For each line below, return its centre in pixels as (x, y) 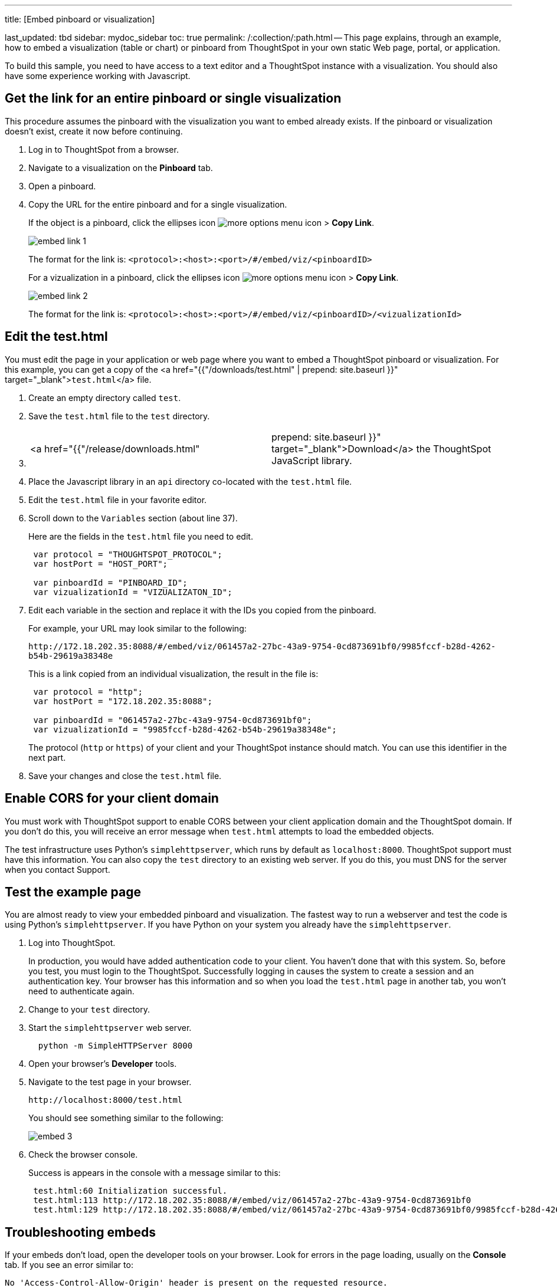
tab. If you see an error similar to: (69, 1265)
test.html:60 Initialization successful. (130, 1191)
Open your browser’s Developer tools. (103, 1064)
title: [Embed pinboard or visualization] (80, 19)
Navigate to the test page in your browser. (110, 1082)
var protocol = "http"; (88, 691)
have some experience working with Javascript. (98, 76)
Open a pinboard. (62, 186)
